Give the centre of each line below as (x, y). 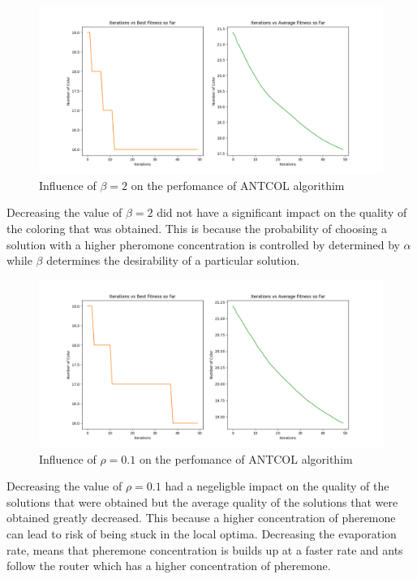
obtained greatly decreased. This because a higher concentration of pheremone (201, 518)
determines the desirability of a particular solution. (173, 260)
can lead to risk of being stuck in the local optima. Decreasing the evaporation (202, 533)
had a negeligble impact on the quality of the (277, 486)
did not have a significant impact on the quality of (282, 212)
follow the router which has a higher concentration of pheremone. (169, 566)
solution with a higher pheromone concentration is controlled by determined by (203, 244)
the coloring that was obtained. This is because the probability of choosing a (197, 228)
